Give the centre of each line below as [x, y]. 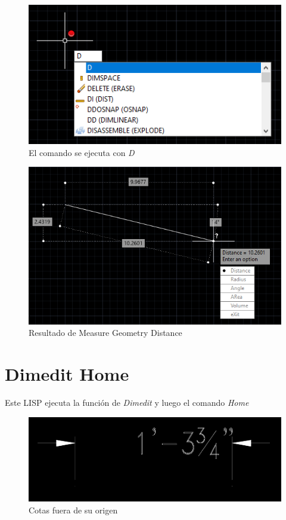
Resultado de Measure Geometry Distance [105, 333]
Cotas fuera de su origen [73, 510]
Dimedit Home [67, 374]
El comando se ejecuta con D [82, 152]
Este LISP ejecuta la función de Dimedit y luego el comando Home [127, 403]
